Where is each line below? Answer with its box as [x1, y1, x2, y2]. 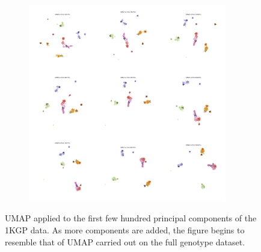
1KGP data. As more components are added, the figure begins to [5, 223, 245, 236]
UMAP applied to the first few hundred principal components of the [5, 212, 257, 224]
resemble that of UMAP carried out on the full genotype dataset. [5, 235, 245, 248]
